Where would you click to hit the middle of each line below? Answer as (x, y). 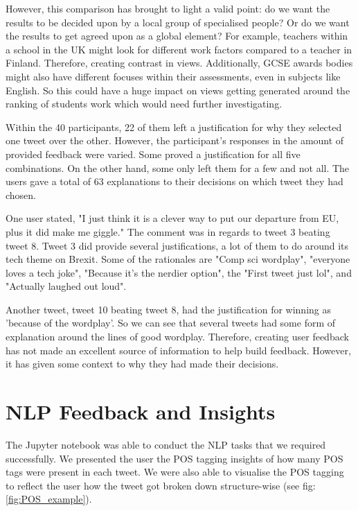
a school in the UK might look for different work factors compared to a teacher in (179, 49)
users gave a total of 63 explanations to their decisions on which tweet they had (174, 181)
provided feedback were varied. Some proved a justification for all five (153, 154)
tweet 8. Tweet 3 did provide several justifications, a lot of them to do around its (177, 245)
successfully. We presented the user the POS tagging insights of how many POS (174, 458)
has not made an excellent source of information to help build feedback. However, (178, 350)
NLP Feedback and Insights (141, 412)
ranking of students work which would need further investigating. (144, 104)
